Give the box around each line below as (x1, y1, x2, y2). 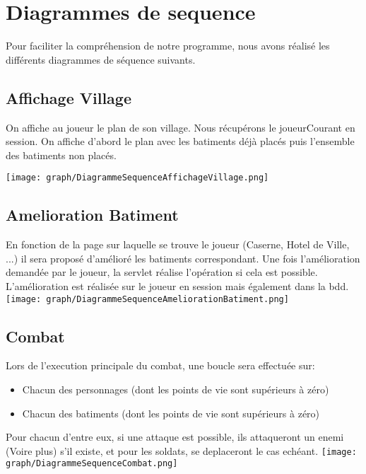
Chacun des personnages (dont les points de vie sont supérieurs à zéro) (22, 381, 329, 396)
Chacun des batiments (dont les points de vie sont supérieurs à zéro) (22, 405, 320, 420)
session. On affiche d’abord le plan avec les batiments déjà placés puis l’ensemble (6, 134, 355, 149)
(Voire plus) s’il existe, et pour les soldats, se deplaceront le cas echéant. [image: (6, 443, 357, 458)
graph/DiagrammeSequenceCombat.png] (6, 458, 178, 469)
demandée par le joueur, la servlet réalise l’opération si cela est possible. (6, 265, 318, 279)
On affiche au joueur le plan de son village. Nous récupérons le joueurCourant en (6, 120, 355, 134)
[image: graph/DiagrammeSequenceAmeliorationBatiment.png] (6, 294, 289, 304)
